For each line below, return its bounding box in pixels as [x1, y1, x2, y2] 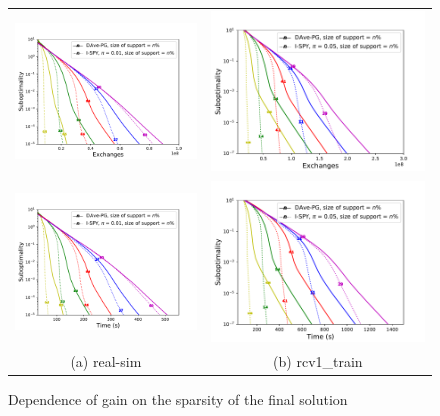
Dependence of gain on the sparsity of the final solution [8, 388, 348, 409]
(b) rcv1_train [273, 350, 363, 371]
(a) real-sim [70, 350, 142, 371]
